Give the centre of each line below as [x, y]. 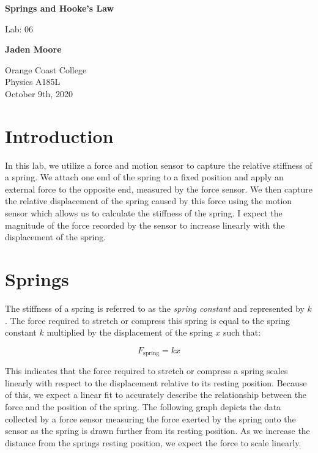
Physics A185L [33, 82]
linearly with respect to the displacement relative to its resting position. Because [156, 382]
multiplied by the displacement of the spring [130, 332]
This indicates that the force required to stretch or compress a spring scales [146, 371]
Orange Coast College [46, 69]
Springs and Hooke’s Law [60, 8]
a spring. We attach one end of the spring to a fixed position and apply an [144, 177]
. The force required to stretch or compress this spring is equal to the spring [147, 320]
